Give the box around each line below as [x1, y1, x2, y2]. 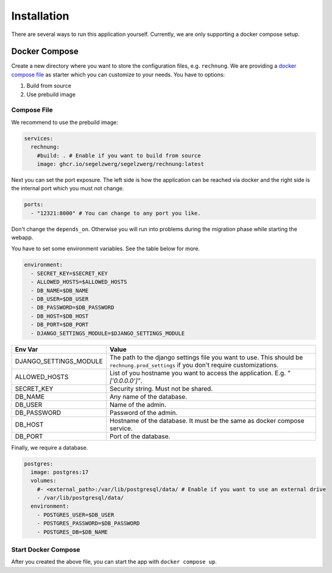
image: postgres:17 [30, 469, 89, 475]
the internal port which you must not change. [11, 185, 124, 192]
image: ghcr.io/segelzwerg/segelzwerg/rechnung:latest [37, 160, 204, 167]
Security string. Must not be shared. [110, 384, 213, 393]
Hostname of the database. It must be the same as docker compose [110, 416, 305, 425]
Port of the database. [110, 432, 171, 441]
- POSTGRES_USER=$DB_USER [37, 511, 115, 518]
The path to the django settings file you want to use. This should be [110, 353, 303, 361]
